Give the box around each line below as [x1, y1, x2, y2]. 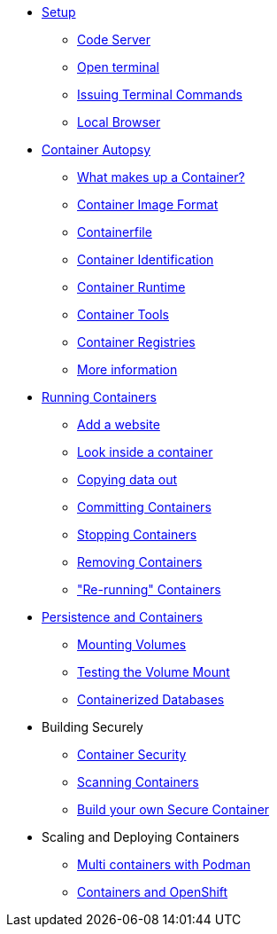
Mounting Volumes [77, 637, 187, 652]
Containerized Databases [77, 692, 225, 707]
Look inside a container [77, 444, 213, 459]
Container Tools [77, 307, 169, 322]
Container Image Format [77, 197, 219, 212]
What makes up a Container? [77, 169, 245, 184]
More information [77, 362, 178, 377]
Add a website [77, 417, 160, 432]
